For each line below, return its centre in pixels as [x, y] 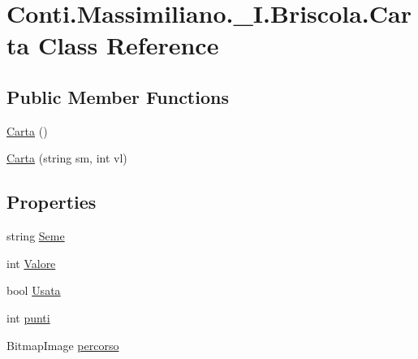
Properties [52, 202]
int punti [28, 317]
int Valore [31, 263]
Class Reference [128, 45]
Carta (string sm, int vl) [67, 158]
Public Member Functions [118, 96]
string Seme [36, 236]
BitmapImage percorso [63, 345]
